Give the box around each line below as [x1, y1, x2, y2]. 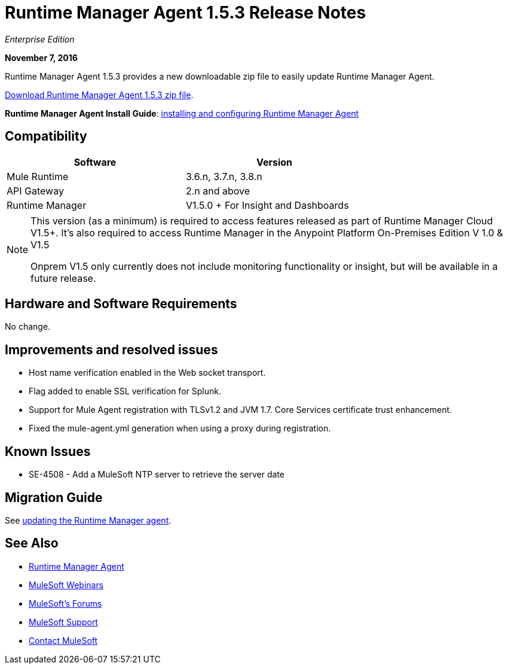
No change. [5, 321, 51, 332]
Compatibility [5, 129, 87, 144]
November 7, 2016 [5, 52, 78, 63]
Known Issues [5, 443, 91, 459]
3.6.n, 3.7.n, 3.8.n [186, 170, 262, 183]
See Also [5, 536, 59, 551]
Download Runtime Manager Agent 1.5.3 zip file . [5, 89, 194, 100]
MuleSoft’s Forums [29, 598, 102, 609]
